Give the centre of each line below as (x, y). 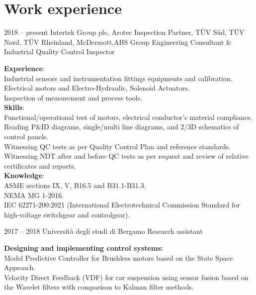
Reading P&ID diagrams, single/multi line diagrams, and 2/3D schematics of (122, 127)
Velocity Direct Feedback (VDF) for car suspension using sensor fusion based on (126, 277)
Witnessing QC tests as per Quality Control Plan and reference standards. (117, 146)
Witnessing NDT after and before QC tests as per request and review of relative (126, 156)
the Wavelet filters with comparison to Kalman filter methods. (99, 287)
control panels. (26, 137)
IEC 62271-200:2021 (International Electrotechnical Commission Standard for (122, 205)
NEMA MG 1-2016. (34, 195)
